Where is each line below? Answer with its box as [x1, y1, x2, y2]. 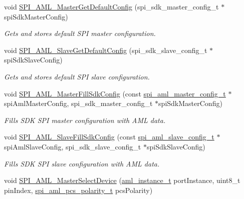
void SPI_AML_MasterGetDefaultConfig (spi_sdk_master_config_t [4, 1, 219, 11]
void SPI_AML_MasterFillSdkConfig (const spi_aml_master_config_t [4, 88, 226, 98]
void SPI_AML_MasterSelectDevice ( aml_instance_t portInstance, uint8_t [4, 175, 240, 185]
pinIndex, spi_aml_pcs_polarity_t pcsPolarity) [4, 184, 153, 195]
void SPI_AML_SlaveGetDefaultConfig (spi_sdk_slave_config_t [4, 44, 207, 55]
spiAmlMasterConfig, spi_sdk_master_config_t [4, 98, 153, 108]
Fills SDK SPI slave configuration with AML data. [4, 158, 160, 168]
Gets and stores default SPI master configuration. [4, 28, 156, 38]
